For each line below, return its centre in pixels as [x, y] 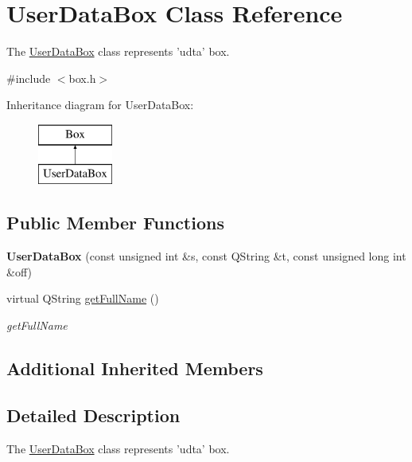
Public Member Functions [115, 223]
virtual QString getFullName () [83, 298]
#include [29, 78]
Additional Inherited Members [135, 368]
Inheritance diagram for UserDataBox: [100, 105]
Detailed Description [93, 415]
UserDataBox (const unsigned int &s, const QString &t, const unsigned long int [206, 256]
